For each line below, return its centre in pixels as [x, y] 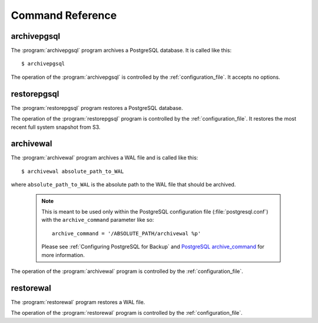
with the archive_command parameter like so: [98, 220]
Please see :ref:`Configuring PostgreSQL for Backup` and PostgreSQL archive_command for [153, 247]
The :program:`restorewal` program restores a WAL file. [78, 302]
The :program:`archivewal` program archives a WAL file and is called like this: [105, 158]
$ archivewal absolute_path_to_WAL [73, 171]
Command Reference [64, 15]
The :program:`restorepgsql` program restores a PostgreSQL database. [97, 108]
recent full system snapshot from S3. [56, 127]
